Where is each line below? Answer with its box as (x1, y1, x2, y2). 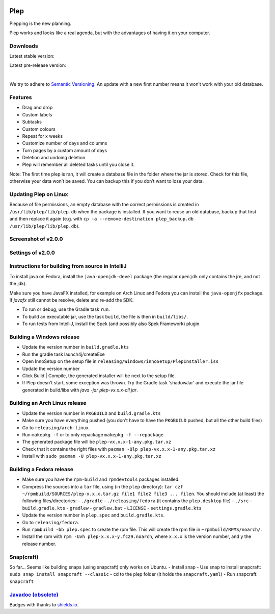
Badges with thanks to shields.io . (9, 601, 79, 607)
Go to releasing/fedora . (22, 519, 79, 525)
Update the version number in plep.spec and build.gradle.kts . (22, 512, 165, 518)
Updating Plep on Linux (9, 191, 68, 198)
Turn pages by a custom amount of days (22, 147, 107, 153)
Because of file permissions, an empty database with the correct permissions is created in (9, 202, 199, 208)
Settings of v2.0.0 (9, 249, 56, 256)
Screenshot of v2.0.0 (9, 235, 63, 242)
